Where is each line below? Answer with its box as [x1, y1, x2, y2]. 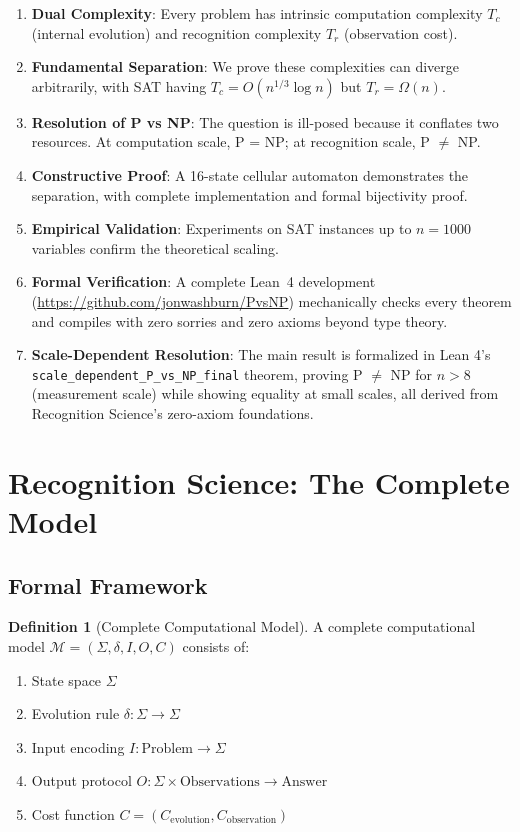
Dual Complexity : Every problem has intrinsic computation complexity [31, 3, 483, 23]
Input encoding [31, 736, 125, 757]
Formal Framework [8, 569, 208, 600]
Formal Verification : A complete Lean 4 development [31, 271, 376, 292]
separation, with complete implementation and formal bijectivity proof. [31, 184, 468, 205]
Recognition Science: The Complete [8, 461, 510, 502]
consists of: [182, 635, 250, 656]
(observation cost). [343, 22, 458, 43]
